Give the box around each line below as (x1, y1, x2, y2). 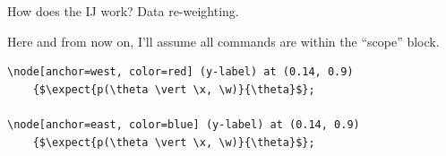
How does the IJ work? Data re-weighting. (7, 2, 239, 20)
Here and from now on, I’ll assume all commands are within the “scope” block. (7, 31, 440, 50)
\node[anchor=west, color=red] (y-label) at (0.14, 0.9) (7, 65, 354, 79)
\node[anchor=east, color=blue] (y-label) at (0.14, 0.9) (7, 117, 360, 131)
